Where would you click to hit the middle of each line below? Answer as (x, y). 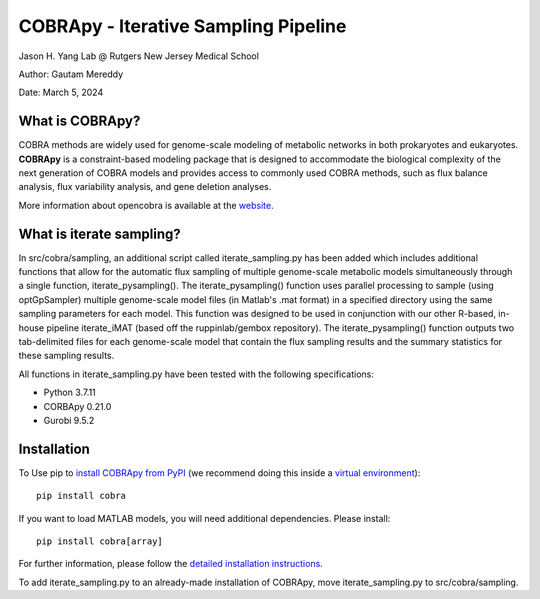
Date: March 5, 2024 (61, 92)
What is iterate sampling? (100, 233)
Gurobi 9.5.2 (69, 420)
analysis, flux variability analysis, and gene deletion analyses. (145, 187)
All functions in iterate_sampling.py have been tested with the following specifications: (196, 374)
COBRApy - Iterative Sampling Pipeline (182, 26)
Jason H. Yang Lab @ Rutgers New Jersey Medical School (139, 56)
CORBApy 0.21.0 (77, 406)
